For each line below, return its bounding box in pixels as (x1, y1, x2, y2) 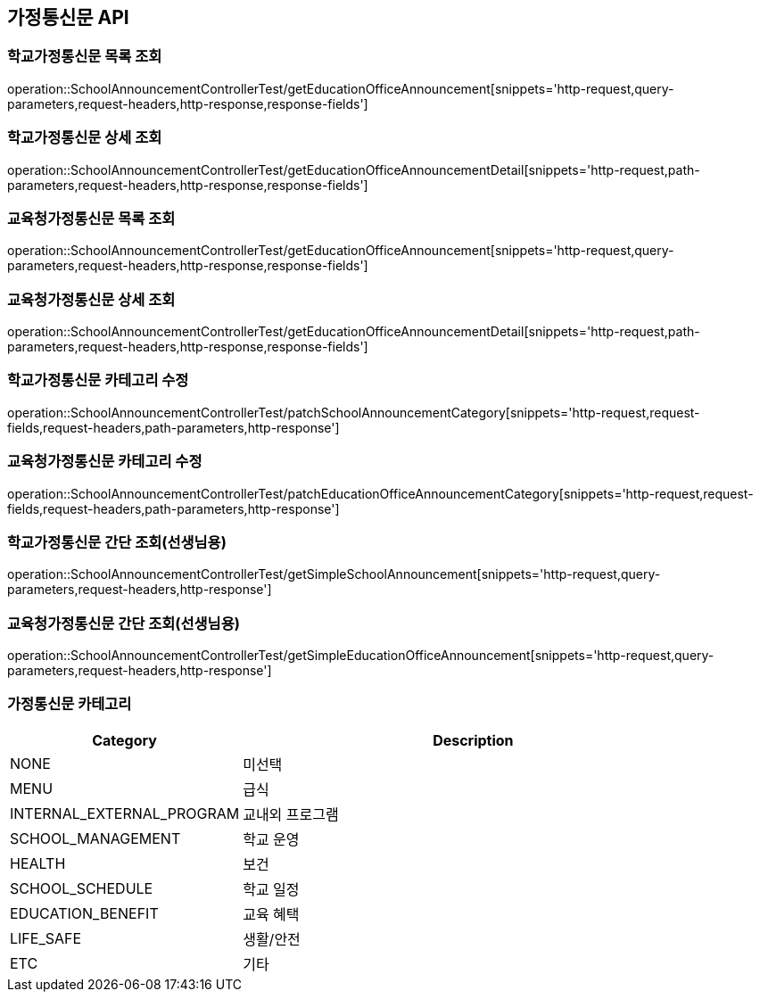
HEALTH (10, 854, 66, 872)
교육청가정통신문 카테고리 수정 (7, 452, 202, 471)
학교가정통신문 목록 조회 (7, 47, 162, 66)
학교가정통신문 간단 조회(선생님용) (7, 533, 227, 551)
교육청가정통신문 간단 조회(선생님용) (7, 614, 240, 632)
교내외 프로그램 (243, 805, 339, 823)
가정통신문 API (7, 6, 129, 29)
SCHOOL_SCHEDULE (10, 879, 153, 897)
